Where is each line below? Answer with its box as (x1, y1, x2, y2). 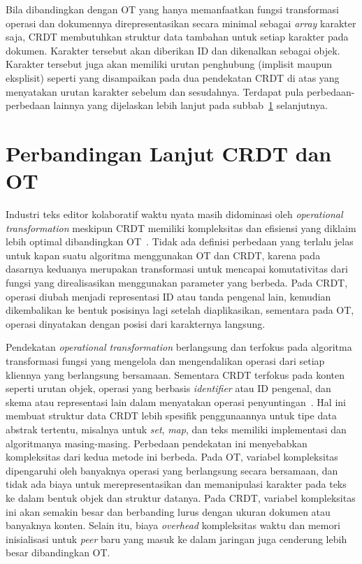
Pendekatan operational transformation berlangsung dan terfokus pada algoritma (6, 340, 352, 354)
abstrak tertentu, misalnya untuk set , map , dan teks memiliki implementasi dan (6, 421, 347, 436)
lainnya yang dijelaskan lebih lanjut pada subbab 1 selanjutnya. (53, 98, 328, 113)
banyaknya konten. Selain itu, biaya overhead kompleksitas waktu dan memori (6, 518, 340, 533)
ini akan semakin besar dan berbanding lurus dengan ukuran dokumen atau (6, 504, 331, 519)
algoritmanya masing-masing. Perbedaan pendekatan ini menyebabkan (6, 435, 307, 450)
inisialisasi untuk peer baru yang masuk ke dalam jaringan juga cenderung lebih (6, 531, 347, 546)
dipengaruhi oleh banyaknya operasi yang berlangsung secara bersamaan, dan (6, 463, 338, 477)
